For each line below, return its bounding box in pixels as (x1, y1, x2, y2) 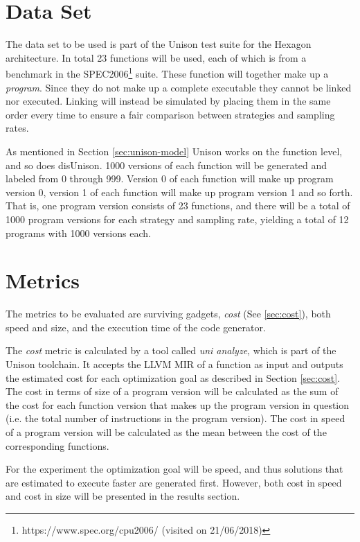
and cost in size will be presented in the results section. (6, 489, 240, 503)
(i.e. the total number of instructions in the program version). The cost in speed (6, 411, 345, 426)
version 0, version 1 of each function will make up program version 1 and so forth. (6, 184, 353, 199)
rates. (6, 121, 29, 135)
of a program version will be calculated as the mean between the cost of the (6, 424, 327, 439)
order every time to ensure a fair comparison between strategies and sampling (6, 107, 335, 121)
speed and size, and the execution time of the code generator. (6, 320, 266, 334)
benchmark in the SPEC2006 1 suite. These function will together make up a (6, 64, 329, 80)
